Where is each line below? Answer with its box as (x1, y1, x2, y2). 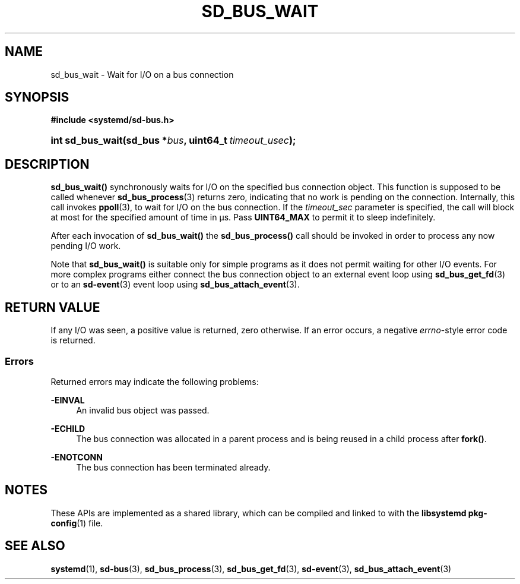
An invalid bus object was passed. (76, 405, 210, 415)
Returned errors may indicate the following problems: (50, 376, 259, 387)
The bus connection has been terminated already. (76, 462, 271, 472)
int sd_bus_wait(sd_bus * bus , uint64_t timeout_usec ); (50, 134, 296, 147)
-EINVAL (50, 394, 85, 405)
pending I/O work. (50, 241, 121, 251)
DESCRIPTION (5, 156, 90, 172)
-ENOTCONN (50, 452, 103, 462)
